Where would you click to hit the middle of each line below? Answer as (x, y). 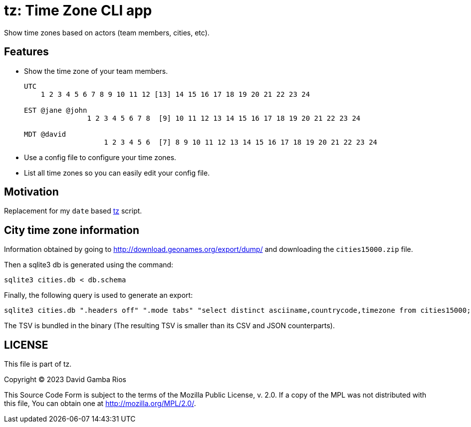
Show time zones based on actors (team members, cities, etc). (107, 32)
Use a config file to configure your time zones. (100, 157)
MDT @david (45, 134)
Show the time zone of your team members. (96, 71)
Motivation (31, 192)
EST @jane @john (56, 110)
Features (26, 52)
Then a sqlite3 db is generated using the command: (89, 265)
